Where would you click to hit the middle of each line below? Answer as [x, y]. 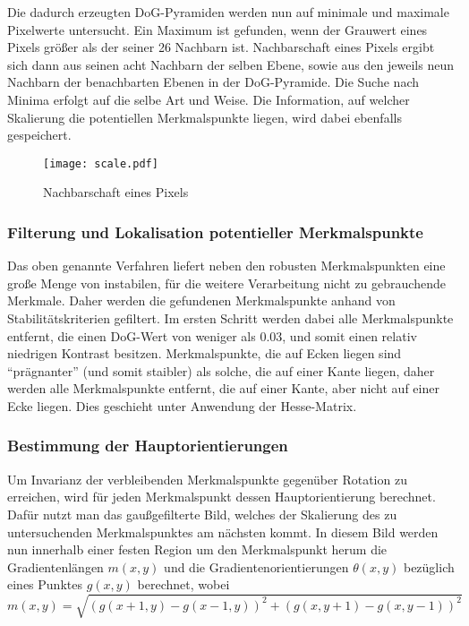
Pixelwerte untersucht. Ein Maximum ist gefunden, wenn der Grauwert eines [217, 29]
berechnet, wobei [183, 584]
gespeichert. [39, 135]
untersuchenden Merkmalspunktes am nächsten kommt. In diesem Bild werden [223, 532]
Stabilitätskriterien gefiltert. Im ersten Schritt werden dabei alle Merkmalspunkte [230, 318]
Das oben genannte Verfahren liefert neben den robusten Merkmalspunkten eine [226, 266]
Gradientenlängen [55, 566]
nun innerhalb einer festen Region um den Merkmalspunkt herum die [197, 549]
